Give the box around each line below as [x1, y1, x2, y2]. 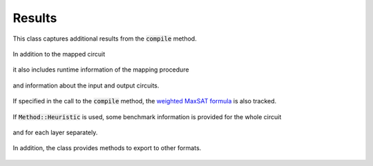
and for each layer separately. [12, 128, 98, 136]
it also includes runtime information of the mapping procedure [12, 65, 189, 74]
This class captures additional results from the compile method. [12, 34, 197, 43]
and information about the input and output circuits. [12, 81, 160, 90]
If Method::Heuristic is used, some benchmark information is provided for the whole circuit [12, 112, 282, 121]
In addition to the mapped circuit [12, 50, 106, 58]
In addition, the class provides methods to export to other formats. [12, 144, 202, 152]
